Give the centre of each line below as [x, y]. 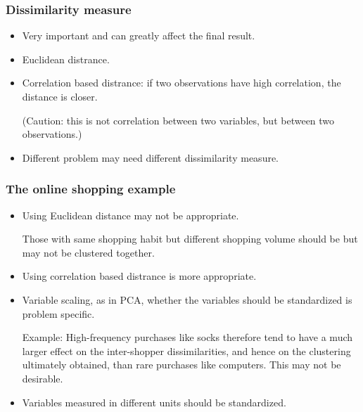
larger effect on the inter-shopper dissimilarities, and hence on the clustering [186, 350]
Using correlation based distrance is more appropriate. [139, 276]
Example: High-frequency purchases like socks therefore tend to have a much [187, 337]
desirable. [43, 378]
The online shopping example [91, 189]
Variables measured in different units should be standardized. [154, 402]
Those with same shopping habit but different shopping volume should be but [190, 239]
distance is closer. [60, 96]
